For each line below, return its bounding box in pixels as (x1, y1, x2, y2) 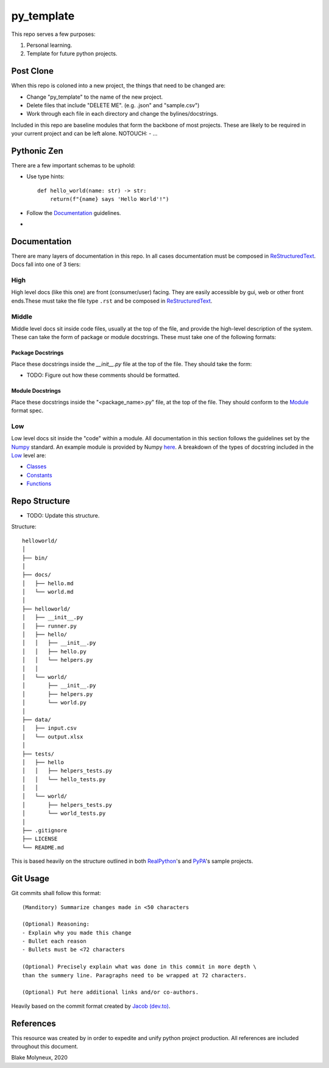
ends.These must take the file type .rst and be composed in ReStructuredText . (11, 297, 213, 304)
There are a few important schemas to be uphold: (11, 162, 136, 169)
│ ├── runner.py (22, 622, 77, 630)
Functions (26, 480, 52, 487)
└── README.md (22, 844, 64, 851)
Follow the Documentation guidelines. (26, 209, 121, 216)
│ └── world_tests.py (22, 810, 106, 817)
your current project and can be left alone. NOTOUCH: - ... (11, 130, 158, 137)
